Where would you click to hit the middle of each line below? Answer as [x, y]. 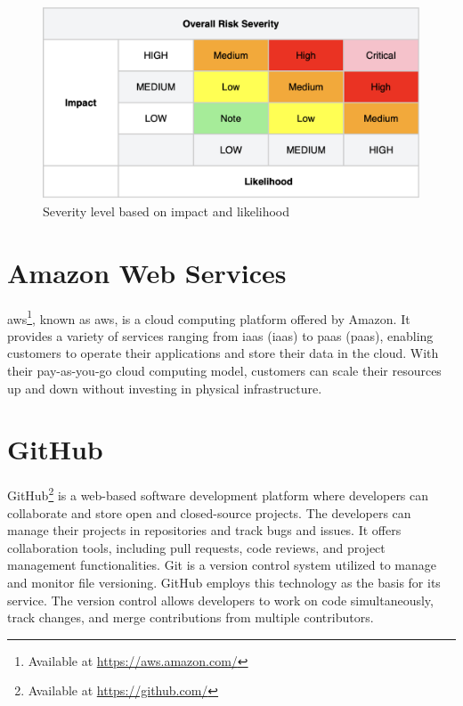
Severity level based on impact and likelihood [167, 211]
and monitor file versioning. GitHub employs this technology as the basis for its [224, 582]
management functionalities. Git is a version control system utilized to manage [222, 565]
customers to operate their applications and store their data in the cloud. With [223, 353]
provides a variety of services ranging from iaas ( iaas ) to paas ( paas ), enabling [220, 335]
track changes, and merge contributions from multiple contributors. [191, 617]
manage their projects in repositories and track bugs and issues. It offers [204, 530]
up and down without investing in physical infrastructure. [165, 388]
